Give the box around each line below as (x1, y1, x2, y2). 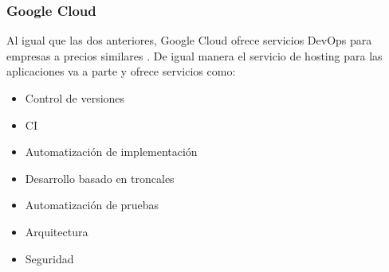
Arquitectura (25, 223, 88, 239)
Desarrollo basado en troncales (25, 169, 175, 186)
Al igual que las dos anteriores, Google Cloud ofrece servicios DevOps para (6, 32, 372, 49)
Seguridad (25, 250, 74, 266)
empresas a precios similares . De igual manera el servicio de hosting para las (6, 47, 383, 64)
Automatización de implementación (25, 143, 198, 160)
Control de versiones (25, 90, 125, 106)
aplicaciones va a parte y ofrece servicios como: (6, 63, 236, 80)
